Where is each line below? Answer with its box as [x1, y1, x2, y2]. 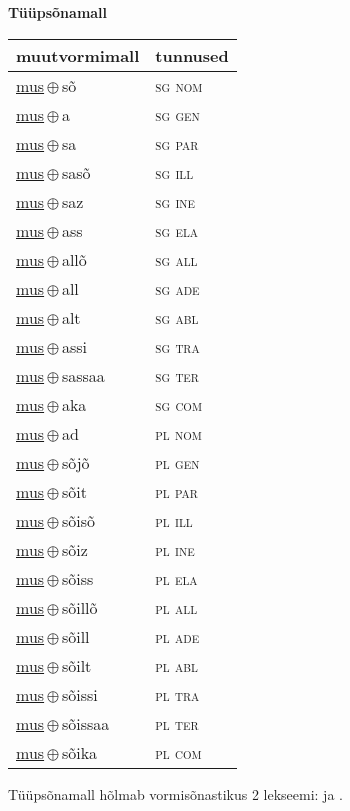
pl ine [155, 537, 195, 561]
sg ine [155, 189, 196, 213]
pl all [155, 595, 198, 619]
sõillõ [61, 595, 98, 619]
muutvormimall [16, 43, 140, 67]
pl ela [155, 566, 198, 590]
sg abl [155, 305, 199, 329]
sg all [155, 247, 198, 271]
